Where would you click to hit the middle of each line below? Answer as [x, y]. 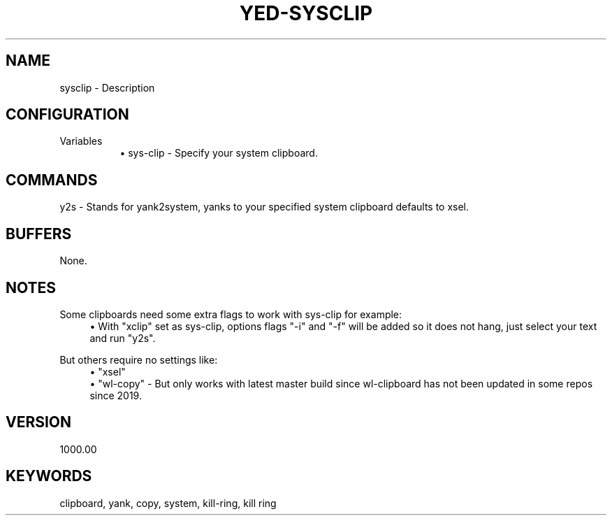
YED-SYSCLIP [306, 13]
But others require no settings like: [139, 359]
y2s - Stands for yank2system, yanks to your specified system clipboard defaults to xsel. [264, 207]
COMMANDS [52, 180]
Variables [81, 141]
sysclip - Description [107, 87]
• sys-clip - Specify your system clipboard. [219, 153]
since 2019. [116, 395]
